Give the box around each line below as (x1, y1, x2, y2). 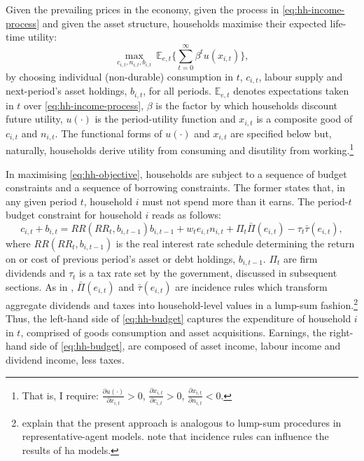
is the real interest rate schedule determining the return (115, 235, 355, 250)
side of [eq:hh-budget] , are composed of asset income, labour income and (30, 338, 341, 353)
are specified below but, (230, 125, 332, 140)
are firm (283, 251, 318, 266)
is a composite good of (256, 111, 353, 126)
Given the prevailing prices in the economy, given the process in (6, 2, 279, 16)
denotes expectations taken (233, 83, 349, 98)
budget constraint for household (6, 207, 142, 222)
